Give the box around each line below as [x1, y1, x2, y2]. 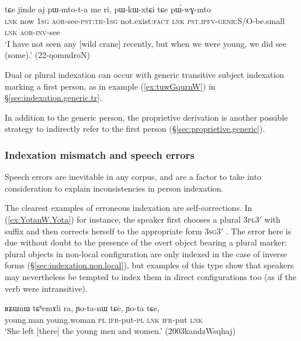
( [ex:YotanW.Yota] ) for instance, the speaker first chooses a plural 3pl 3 [5, 213, 260, 225]
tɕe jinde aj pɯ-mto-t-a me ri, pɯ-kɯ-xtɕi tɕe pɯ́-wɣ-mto [5, 3, 211, 15]
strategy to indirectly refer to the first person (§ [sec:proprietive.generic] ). [5, 122, 265, 135]
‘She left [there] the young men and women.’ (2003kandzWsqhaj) [5, 325, 236, 337]
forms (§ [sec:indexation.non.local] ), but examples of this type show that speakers [5, 259, 294, 271]
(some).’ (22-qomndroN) [5, 49, 90, 61]
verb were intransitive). [5, 282, 88, 294]
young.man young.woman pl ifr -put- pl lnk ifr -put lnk [5, 313, 203, 325]
